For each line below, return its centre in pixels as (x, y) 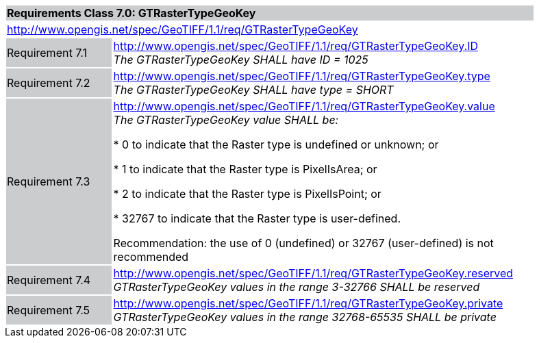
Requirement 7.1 (47, 53)
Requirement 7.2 (49, 83)
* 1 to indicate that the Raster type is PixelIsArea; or (245, 169)
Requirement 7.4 (49, 280)
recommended (151, 257)
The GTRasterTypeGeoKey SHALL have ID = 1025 (241, 60)
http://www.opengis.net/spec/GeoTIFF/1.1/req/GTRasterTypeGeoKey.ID (296, 46)
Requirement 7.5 (49, 310)
